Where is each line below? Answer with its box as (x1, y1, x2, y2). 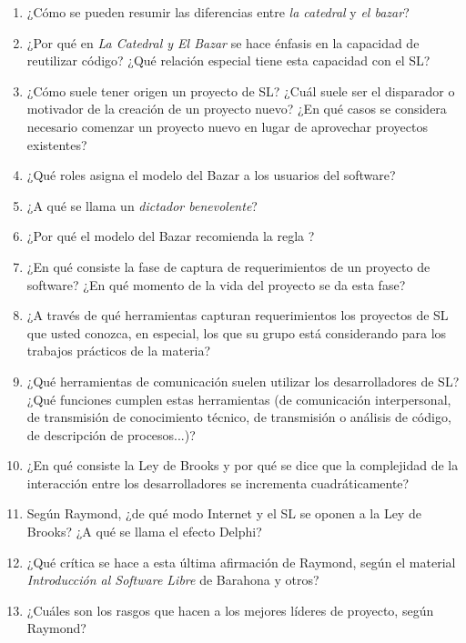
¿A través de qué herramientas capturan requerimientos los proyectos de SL (26, 306, 449, 325)
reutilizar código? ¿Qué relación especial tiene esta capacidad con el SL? (26, 51, 431, 70)
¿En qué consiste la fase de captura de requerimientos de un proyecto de (26, 256, 431, 276)
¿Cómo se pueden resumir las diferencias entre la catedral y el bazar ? (26, 3, 410, 21)
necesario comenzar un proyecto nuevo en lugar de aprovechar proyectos (26, 116, 429, 136)
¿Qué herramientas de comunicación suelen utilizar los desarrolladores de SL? (26, 371, 460, 390)
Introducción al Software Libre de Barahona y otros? (26, 570, 319, 589)
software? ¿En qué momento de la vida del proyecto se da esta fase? (26, 275, 406, 294)
